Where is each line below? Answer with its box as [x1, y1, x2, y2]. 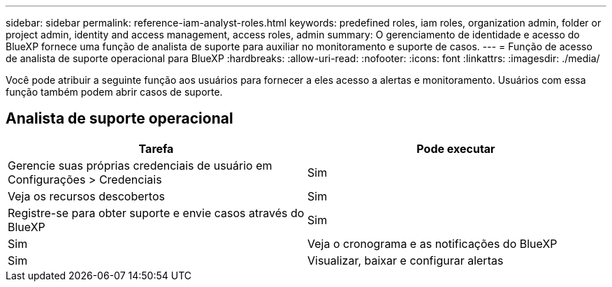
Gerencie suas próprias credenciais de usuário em [8, 158, 272, 172]
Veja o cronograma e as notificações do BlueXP [307, 236, 558, 251]
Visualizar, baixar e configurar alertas [307, 253, 504, 267]
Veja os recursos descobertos [8, 189, 165, 203]
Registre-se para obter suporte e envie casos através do [8, 205, 305, 220]
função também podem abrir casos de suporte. [6, 86, 223, 98]
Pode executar [416, 141, 495, 156]
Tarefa [138, 141, 174, 156]
